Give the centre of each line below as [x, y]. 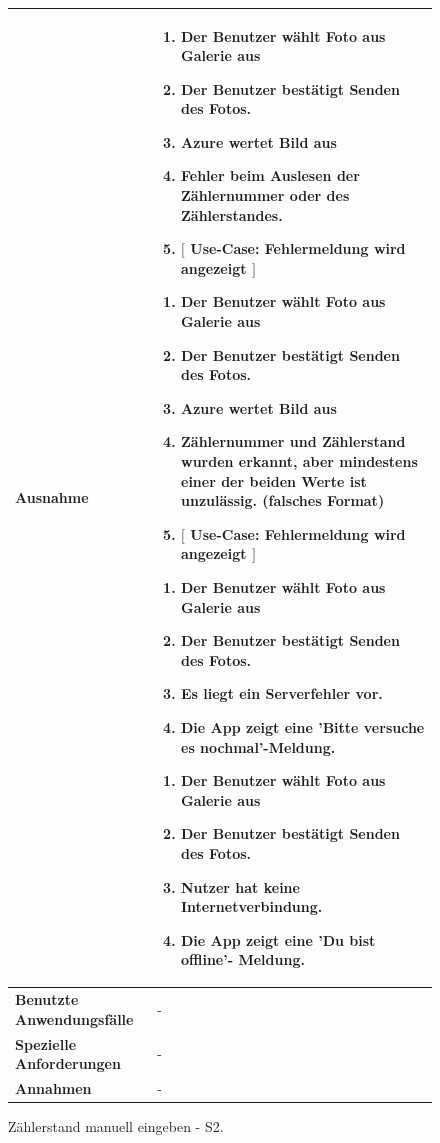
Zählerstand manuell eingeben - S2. [116, 1126]
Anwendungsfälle [74, 1018]
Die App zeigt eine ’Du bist [278, 939]
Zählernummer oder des [265, 195]
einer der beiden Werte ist [274, 480]
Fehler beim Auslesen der [270, 175]
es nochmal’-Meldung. [258, 746]
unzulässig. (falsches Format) [283, 500]
